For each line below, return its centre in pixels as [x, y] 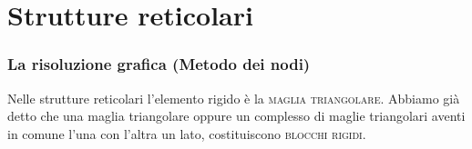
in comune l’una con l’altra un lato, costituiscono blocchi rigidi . [187, 133]
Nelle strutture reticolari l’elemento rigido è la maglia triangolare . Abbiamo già [234, 98]
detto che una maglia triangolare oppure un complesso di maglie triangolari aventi [236, 116]
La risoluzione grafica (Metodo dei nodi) [159, 64]
